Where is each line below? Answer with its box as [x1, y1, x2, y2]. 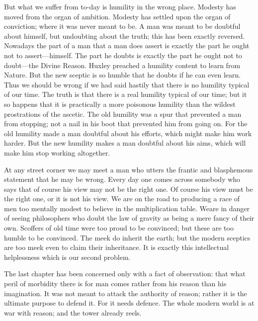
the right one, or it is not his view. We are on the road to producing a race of [4, 193, 240, 204]
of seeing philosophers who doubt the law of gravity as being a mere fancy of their [4, 213, 255, 223]
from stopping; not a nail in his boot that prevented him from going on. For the [4, 118, 248, 129]
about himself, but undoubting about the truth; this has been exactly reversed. [4, 30, 245, 41]
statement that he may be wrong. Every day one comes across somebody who [4, 174, 241, 184]
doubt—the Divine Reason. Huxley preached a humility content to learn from [4, 60, 241, 70]
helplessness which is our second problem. [4, 251, 131, 262]
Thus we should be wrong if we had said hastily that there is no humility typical [4, 79, 250, 89]
